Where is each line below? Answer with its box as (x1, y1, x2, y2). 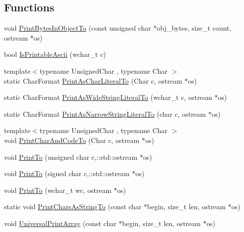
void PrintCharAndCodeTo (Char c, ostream (4, 135, 140, 145)
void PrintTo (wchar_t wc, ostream (4, 185, 112, 195)
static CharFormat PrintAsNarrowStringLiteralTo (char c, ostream (4, 108, 206, 119)
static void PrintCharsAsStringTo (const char (4, 201, 142, 212)
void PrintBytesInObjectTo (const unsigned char (4, 23, 151, 33)
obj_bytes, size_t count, (157, 23, 232, 33)
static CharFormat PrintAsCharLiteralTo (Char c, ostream (4, 75, 182, 86)
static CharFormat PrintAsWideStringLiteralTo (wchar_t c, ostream (4, 92, 212, 102)
